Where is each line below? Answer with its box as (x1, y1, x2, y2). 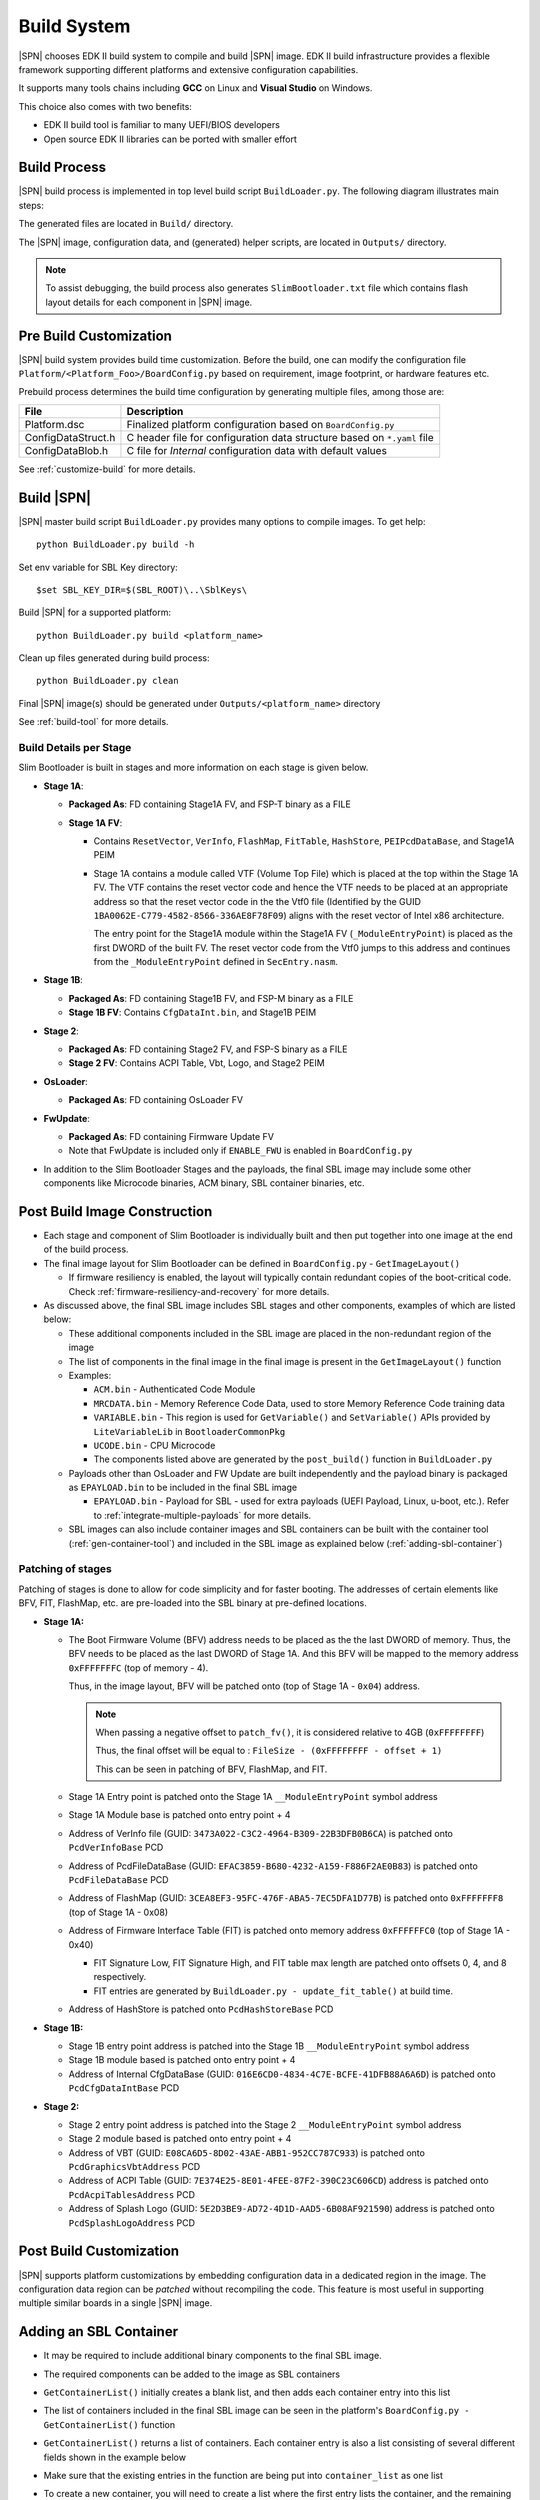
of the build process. (43, 1243, 129, 1255)
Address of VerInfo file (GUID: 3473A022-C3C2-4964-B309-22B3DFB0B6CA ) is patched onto (68, 1827, 454, 1839)
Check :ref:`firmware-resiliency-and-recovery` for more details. (68, 1285, 330, 1297)
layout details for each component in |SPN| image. (45, 296, 253, 308)
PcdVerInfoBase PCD (68, 1841, 164, 1854)
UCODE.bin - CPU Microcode (93, 1439, 216, 1451)
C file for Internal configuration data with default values (126, 443, 387, 457)
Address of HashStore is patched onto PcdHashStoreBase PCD (68, 2003, 334, 2015)
